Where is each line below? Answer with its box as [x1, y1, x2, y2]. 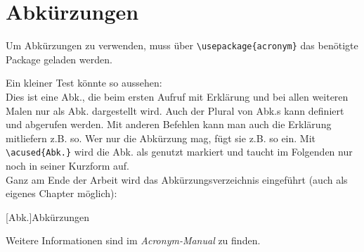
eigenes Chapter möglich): [6, 186, 117, 201]
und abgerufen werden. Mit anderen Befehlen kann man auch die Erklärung [6, 117, 332, 132]
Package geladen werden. [6, 51, 112, 66]
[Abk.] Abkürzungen [6, 209, 90, 224]
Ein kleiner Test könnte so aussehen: [6, 75, 162, 90]
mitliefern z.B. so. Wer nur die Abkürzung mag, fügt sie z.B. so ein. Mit [6, 130, 316, 145]
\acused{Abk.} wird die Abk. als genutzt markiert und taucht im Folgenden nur [6, 144, 353, 159]
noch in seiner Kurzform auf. [6, 158, 129, 172]
